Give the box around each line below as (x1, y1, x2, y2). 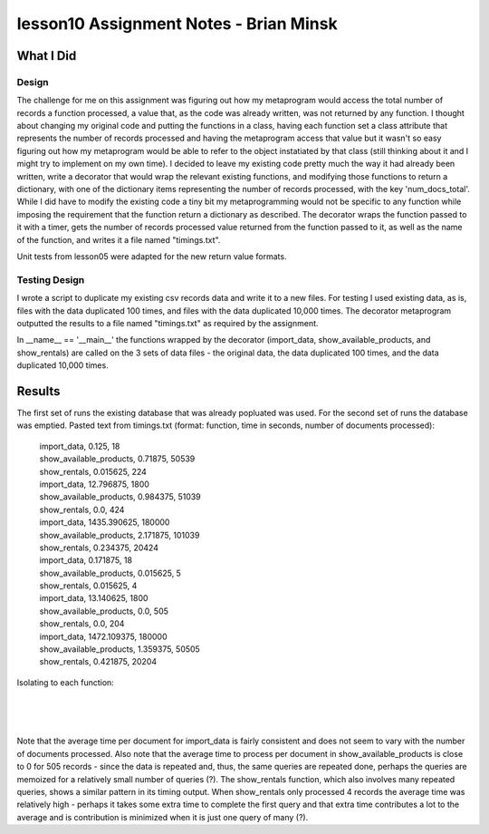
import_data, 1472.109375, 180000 (39, 631, 168, 642)
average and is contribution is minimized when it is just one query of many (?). (16, 811, 309, 822)
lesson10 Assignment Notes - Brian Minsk (16, 14, 339, 34)
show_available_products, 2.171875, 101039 (39, 529, 200, 540)
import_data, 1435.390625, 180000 (39, 517, 170, 528)
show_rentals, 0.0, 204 (39, 618, 125, 629)
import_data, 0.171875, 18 (39, 555, 133, 566)
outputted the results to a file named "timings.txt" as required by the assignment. (16, 317, 319, 328)
